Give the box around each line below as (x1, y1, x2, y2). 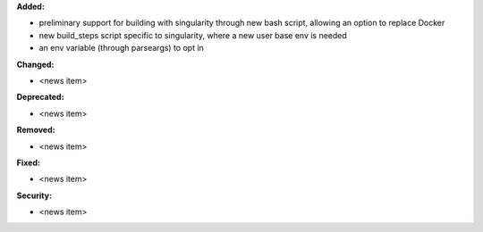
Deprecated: (16, 92, 64, 103)
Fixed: (16, 157, 40, 168)
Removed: (16, 125, 55, 136)
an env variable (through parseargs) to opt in (38, 43, 205, 54)
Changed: (16, 59, 55, 70)
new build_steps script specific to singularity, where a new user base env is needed (38, 29, 348, 40)
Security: (16, 190, 53, 201)
